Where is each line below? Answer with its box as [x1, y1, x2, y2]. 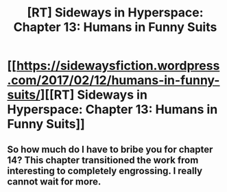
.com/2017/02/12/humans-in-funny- [7, 73, 220, 88]
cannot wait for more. [7, 176, 101, 187]
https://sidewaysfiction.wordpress [16, 58, 220, 73]
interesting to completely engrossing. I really [7, 165, 203, 176]
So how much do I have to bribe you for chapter [7, 143, 213, 155]
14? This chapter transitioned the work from [7, 154, 199, 166]
